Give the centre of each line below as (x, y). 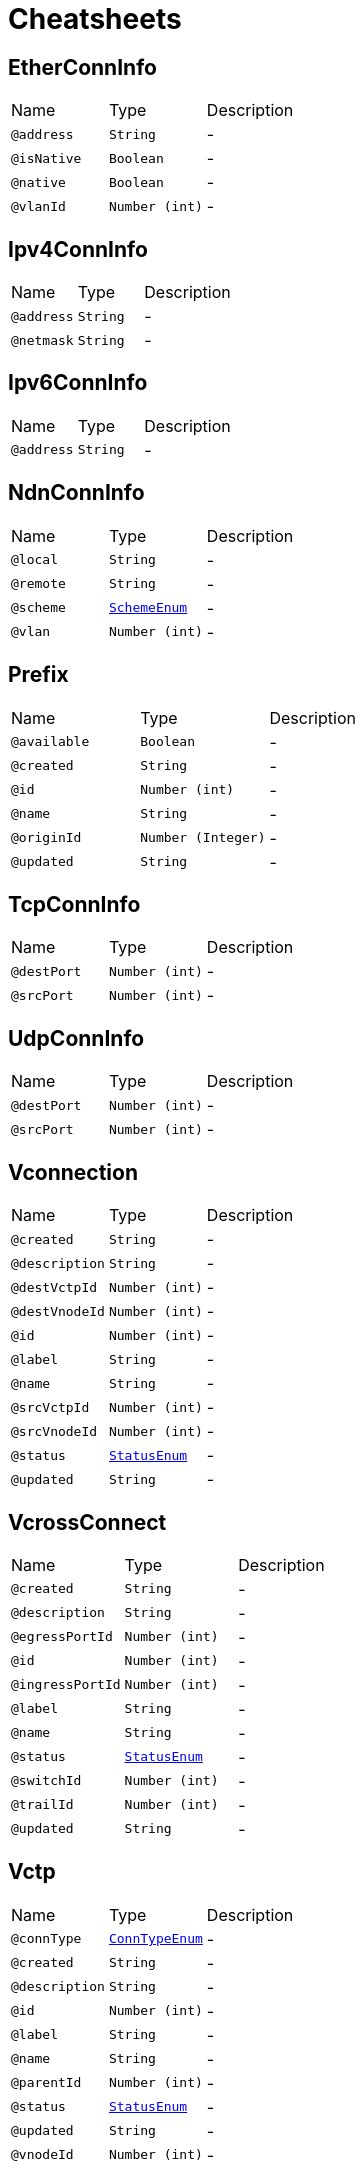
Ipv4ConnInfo (78, 249)
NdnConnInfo (76, 493)
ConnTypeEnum (155, 1939)
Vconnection (73, 1172)
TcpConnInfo (74, 904)
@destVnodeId (58, 1311)
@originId (46, 838)
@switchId (46, 1781)
